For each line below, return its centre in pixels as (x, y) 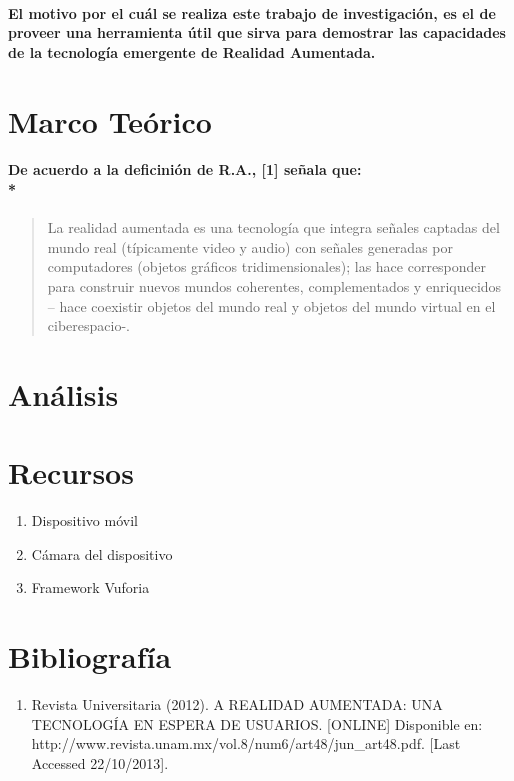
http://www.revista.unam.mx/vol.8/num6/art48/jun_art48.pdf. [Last (246, 743)
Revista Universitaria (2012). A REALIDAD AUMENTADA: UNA (237, 704)
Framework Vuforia (90, 587)
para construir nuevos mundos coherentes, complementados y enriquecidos (274, 285)
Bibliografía (90, 656)
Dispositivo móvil (84, 520)
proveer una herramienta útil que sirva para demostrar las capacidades (257, 32)
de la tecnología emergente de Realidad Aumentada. (192, 51)
